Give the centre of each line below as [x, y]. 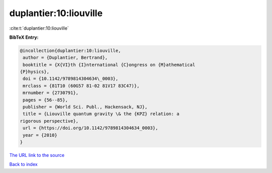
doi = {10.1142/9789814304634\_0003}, [71, 79]
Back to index [23, 164]
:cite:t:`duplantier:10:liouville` [39, 28]
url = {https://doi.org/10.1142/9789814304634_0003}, [90, 128]
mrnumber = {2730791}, [51, 93]
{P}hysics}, [35, 72]
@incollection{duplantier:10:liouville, [70, 51]
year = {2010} [40, 135]
